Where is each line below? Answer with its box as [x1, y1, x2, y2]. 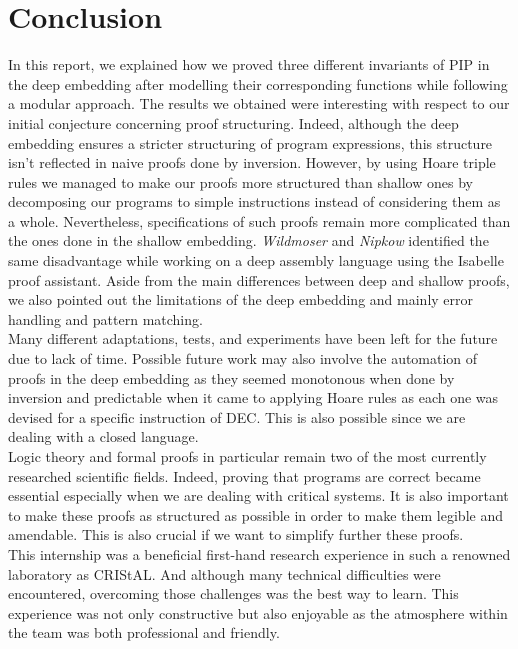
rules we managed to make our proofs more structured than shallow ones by [8, 171, 473, 192]
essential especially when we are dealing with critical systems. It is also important [8, 485, 509, 506]
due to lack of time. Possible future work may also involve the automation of [8, 348, 478, 369]
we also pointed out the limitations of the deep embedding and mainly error [8, 289, 474, 310]
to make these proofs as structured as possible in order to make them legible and [8, 504, 503, 525]
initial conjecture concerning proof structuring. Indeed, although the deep [8, 112, 459, 133]
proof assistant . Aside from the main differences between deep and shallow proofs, [8, 269, 510, 290]
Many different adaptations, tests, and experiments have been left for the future [8, 328, 498, 349]
